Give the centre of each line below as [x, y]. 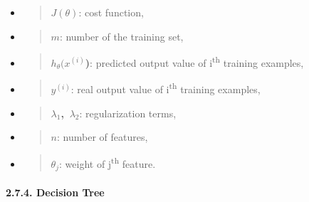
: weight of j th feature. [108, 162]
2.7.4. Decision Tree [55, 192]
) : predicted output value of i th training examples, [194, 62]
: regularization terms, [128, 113]
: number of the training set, [121, 36]
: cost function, [111, 12]
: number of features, [103, 137]
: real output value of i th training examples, [166, 88]
